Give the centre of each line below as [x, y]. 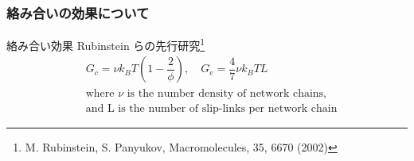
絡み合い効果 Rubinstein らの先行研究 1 [106, 44]
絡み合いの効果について [78, 12]
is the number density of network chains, [227, 93]
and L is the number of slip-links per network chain [211, 108]
